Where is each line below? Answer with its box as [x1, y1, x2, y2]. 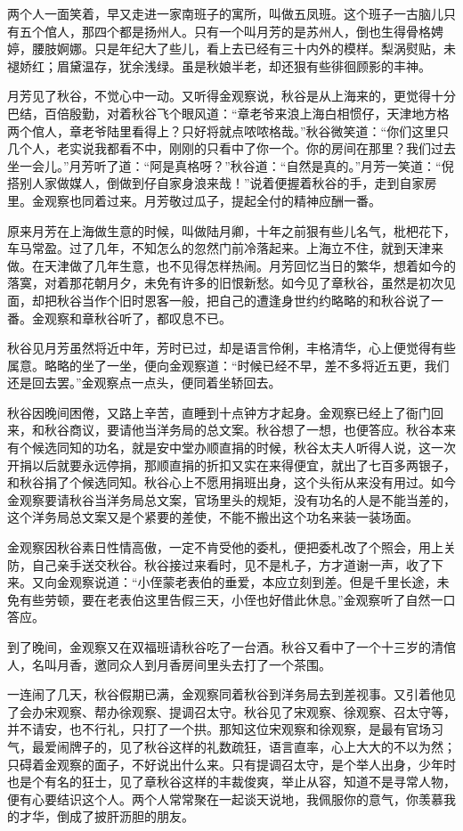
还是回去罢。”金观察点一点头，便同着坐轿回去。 [7, 373, 281, 392]
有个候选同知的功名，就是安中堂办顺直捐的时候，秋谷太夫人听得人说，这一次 [7, 438, 456, 457]
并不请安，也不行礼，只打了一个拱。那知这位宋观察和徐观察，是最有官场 [7, 720, 431, 738]
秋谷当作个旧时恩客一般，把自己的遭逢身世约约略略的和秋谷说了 [56, 290, 431, 309]
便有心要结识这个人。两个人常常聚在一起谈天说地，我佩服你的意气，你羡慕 [7, 789, 443, 808]
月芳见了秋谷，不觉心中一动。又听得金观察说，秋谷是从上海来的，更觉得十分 [7, 86, 456, 105]
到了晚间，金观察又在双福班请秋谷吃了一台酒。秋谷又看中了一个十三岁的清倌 [7, 638, 456, 656]
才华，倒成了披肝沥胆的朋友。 [19, 807, 194, 826]
